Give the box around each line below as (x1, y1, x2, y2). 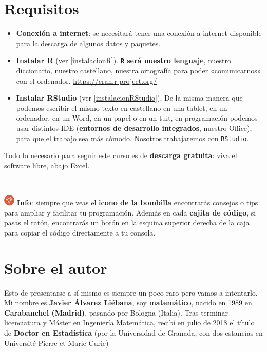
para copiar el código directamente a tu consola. (4, 227, 156, 238)
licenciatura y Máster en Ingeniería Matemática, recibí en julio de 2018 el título (4, 317, 255, 328)
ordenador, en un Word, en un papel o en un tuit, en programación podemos (16, 112, 258, 123)
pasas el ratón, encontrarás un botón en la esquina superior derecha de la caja (4, 217, 250, 228)
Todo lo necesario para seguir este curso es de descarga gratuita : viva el (4, 150, 237, 161)
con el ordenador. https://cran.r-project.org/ (16, 75, 157, 86)
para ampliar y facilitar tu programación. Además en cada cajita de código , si (4, 207, 256, 218)
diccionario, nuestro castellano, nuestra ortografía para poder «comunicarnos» (16, 65, 261, 75)
